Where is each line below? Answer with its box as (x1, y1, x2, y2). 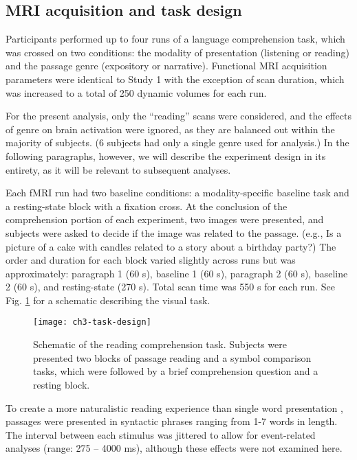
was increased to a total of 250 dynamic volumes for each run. (6, 85, 267, 100)
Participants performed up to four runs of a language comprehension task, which (6, 32, 345, 46)
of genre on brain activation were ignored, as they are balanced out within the (6, 122, 335, 136)
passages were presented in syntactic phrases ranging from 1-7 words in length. (6, 414, 338, 428)
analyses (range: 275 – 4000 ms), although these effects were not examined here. (6, 441, 343, 455)
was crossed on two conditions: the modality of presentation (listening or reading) (6, 45, 349, 59)
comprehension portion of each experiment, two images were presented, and (6, 212, 324, 227)
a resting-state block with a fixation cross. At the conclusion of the (6, 198, 288, 213)
